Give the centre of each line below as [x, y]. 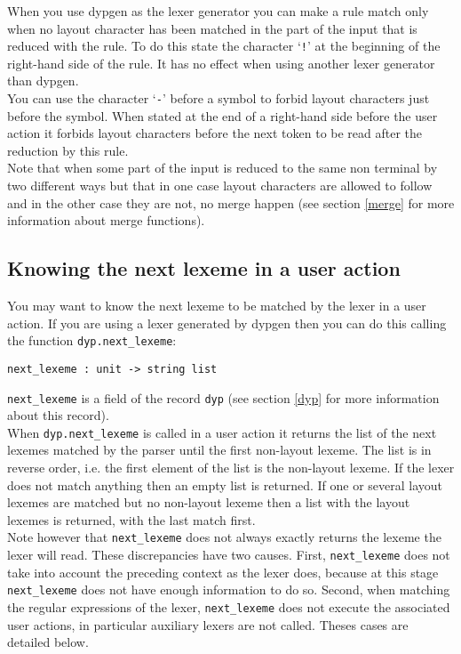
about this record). [58, 415]
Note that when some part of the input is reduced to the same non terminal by [223, 168]
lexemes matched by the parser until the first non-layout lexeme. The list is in [219, 450]
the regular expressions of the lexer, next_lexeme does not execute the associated [229, 606]
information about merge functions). [106, 220]
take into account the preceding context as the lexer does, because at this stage [223, 572]
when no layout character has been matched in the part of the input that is [212, 28]
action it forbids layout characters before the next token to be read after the [215, 133]
